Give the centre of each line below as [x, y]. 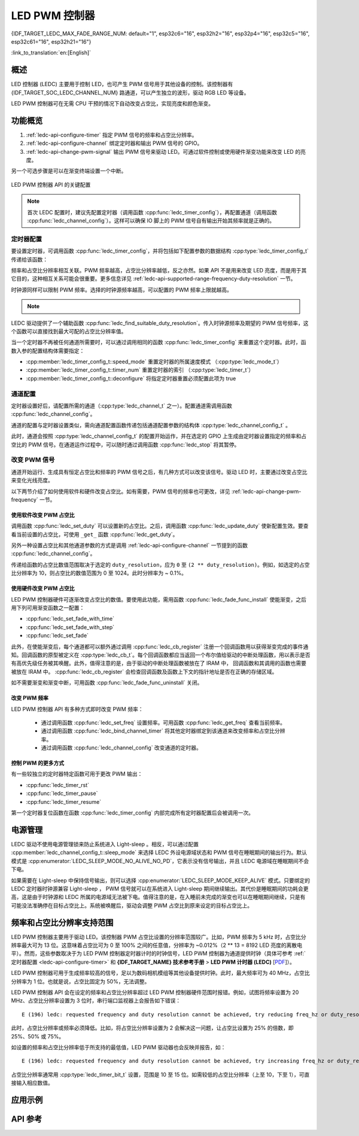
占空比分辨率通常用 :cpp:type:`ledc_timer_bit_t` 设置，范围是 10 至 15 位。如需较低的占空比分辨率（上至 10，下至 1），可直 [160, 1074]
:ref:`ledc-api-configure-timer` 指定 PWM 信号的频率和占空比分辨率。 [112, 135]
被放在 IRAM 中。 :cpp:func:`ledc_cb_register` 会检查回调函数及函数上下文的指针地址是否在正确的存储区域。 [144, 672]
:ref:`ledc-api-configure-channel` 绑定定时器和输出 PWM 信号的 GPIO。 [114, 143]
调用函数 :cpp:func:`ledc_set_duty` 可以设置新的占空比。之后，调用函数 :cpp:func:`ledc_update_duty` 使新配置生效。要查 [160, 526]
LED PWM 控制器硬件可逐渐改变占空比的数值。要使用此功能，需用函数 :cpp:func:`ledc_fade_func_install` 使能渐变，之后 [159, 599]
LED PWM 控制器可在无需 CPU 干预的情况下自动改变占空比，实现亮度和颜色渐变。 [112, 104]
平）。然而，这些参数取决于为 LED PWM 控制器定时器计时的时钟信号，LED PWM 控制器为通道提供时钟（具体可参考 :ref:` [159, 953]
